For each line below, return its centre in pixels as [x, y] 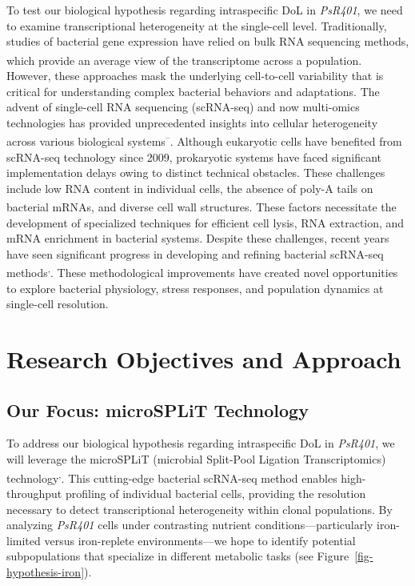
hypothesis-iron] [46, 571]
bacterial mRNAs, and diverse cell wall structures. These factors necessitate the [202, 207]
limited [24, 540]
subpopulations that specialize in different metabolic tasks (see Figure [178, 556]
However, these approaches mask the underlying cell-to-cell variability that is [195, 76]
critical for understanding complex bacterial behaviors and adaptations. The [193, 91]
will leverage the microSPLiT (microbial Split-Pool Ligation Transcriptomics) [196, 459]
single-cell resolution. [58, 304]
